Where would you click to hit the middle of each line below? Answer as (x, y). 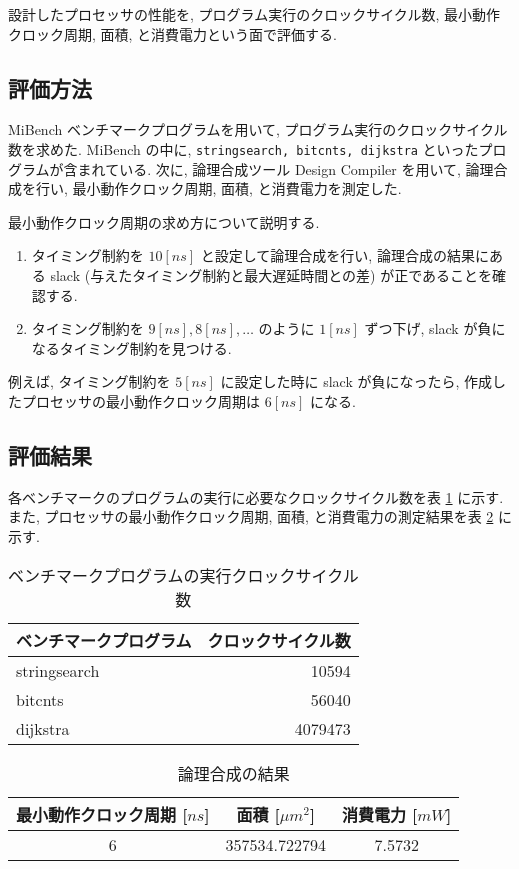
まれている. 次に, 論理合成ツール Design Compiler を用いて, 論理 (285, 168)
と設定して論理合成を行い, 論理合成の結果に (344, 255)
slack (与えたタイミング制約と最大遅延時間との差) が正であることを (271, 275)
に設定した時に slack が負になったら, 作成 (356, 381)
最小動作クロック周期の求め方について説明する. (164, 221)
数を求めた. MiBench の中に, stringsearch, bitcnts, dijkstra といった (243, 148)
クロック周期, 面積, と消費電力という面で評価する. (172, 33)
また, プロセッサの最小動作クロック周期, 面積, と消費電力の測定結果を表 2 (251, 516)
